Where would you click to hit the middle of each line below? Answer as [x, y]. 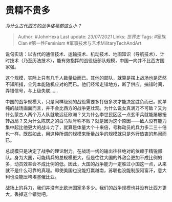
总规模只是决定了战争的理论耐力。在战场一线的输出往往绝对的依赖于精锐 [81, 151]
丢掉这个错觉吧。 [32, 194]
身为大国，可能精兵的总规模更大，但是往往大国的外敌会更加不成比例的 [88, 157]
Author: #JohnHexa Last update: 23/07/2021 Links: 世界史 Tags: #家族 [92, 36]
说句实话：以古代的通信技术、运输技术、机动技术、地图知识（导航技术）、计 [85, 54]
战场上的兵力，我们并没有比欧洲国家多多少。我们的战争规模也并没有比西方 [84, 188]
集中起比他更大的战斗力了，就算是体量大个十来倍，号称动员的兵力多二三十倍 [86, 127]
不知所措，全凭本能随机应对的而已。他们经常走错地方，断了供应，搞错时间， [86, 84]
